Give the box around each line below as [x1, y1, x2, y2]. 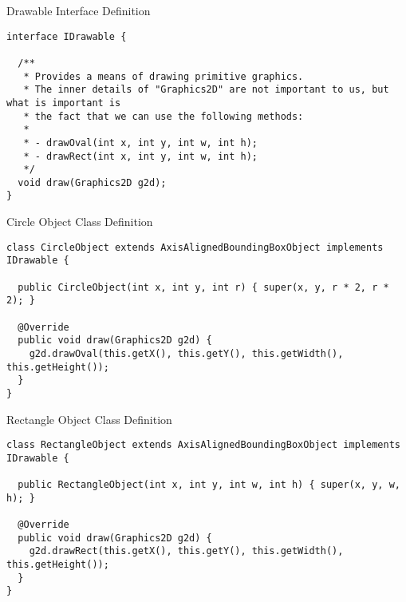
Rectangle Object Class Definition [6, 410, 172, 427]
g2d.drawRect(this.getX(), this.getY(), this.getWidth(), [29, 545, 344, 557]
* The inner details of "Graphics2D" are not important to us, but [23, 84, 389, 96]
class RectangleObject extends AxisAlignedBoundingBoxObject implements [6, 439, 400, 451]
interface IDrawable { [6, 30, 127, 42]
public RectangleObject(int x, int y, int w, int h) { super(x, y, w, [18, 479, 400, 491]
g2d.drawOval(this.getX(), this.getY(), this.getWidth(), [29, 347, 344, 359]
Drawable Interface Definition [6, 2, 151, 18]
